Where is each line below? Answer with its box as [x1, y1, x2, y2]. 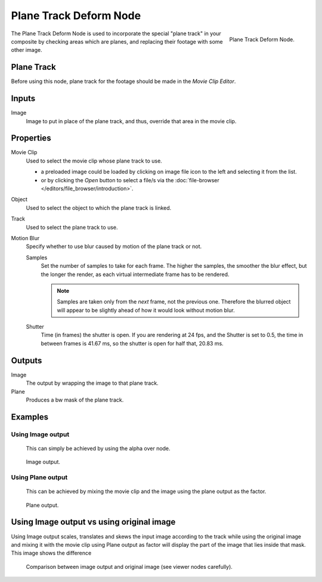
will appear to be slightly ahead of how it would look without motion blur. [57, 307, 235, 314]
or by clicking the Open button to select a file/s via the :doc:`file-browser [41, 176, 220, 183]
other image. [11, 47, 42, 54]
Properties [11, 133, 51, 143]
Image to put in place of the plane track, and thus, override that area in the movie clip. [26, 117, 237, 125]
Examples [11, 412, 49, 422]
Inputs [11, 93, 36, 104]
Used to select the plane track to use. [26, 223, 118, 231]
